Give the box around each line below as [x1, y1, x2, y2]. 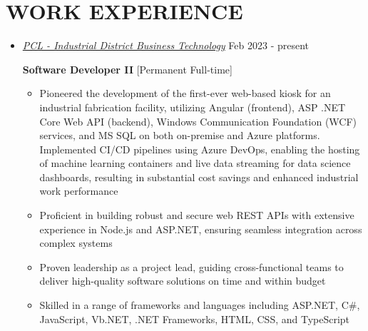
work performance [39, 183, 118, 198]
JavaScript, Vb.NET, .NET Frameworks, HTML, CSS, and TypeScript [39, 311, 350, 326]
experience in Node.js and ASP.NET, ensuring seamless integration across [39, 221, 362, 236]
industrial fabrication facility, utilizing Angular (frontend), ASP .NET [39, 99, 346, 114]
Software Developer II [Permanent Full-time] [22, 61, 232, 76]
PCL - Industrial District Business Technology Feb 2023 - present [22, 38, 310, 53]
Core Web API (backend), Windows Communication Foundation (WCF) [39, 113, 357, 128]
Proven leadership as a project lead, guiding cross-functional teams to [39, 259, 344, 274]
